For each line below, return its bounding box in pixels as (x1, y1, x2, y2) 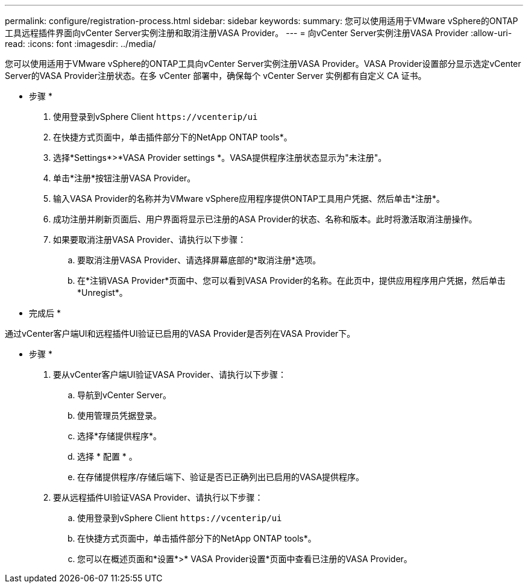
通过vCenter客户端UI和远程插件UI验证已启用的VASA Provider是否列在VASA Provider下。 (5, 328, 356, 339)
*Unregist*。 (77, 287, 128, 298)
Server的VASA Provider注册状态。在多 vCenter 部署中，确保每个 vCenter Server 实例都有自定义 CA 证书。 (5, 70, 427, 81)
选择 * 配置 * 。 (77, 451, 137, 461)
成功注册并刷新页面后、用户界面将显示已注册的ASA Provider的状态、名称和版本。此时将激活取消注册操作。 (53, 214, 477, 224)
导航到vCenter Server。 (77, 390, 172, 400)
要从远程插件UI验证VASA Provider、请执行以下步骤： (53, 492, 263, 502)
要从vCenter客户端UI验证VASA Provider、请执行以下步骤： (53, 369, 286, 380)
